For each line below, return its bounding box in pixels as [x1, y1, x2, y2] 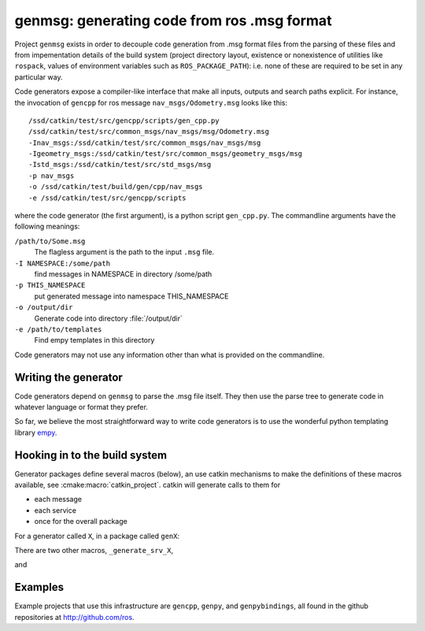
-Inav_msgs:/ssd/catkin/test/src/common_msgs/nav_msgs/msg [28, 138, 261, 147]
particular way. [14, 72, 63, 82]
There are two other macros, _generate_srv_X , [14, 546, 173, 555]
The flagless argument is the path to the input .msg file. [34, 247, 215, 257]
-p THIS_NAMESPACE [14, 280, 86, 290]
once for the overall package [34, 517, 128, 526]
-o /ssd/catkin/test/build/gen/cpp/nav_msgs [28, 182, 204, 191]
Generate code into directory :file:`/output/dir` [34, 314, 183, 323]
